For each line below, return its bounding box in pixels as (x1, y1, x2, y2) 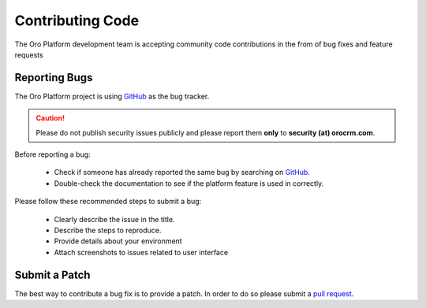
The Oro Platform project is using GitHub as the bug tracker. (14, 91, 210, 101)
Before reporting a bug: (14, 150, 91, 159)
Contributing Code (14, 12, 140, 29)
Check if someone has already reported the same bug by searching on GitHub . (54, 168, 311, 177)
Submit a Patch (14, 268, 91, 281)
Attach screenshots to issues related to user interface (54, 247, 229, 257)
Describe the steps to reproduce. (54, 225, 162, 235)
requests (14, 50, 43, 59)
